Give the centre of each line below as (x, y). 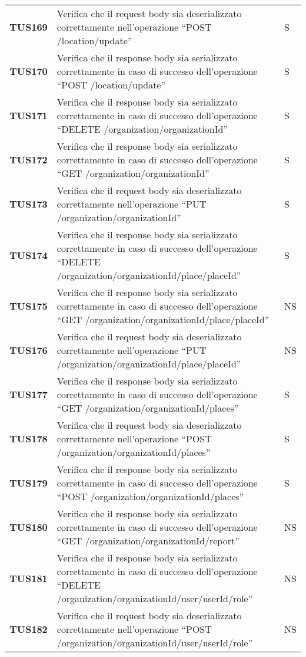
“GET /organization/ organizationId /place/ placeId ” (163, 319)
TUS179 (29, 483)
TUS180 (29, 527)
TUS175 (29, 306)
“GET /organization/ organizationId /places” (148, 408)
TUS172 (29, 160)
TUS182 (29, 629)
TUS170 (29, 71)
